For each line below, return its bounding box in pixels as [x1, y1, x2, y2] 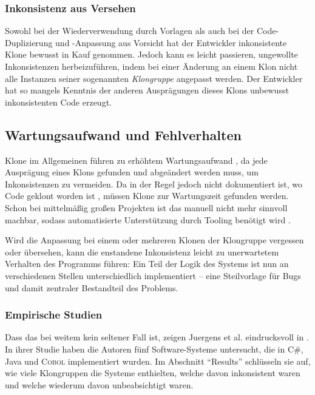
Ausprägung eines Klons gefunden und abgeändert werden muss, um [5, 166, 259, 178]
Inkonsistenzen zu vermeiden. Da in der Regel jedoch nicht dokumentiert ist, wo [5, 177, 302, 190]
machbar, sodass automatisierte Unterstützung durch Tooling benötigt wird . [5, 213, 291, 226]
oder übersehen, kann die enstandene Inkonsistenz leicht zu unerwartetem [5, 245, 279, 258]
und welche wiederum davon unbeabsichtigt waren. [5, 378, 194, 391]
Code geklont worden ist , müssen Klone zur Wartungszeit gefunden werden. [5, 189, 289, 202]
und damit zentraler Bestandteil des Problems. [5, 281, 178, 294]
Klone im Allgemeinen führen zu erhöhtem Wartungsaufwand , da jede [5, 154, 268, 166]
